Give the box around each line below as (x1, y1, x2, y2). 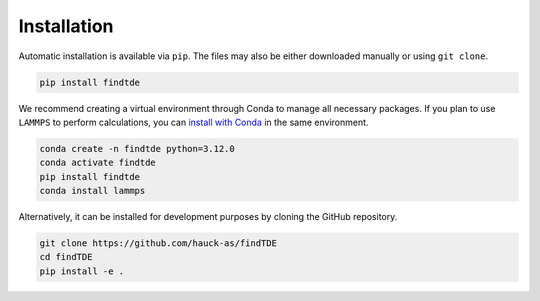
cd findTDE (39, 251, 93, 263)
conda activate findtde (39, 157, 157, 169)
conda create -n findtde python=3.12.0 (39, 143, 235, 154)
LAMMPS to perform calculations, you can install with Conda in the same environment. (18, 116, 369, 128)
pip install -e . (39, 265, 125, 277)
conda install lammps (39, 185, 146, 197)
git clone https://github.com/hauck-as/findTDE (39, 238, 277, 249)
